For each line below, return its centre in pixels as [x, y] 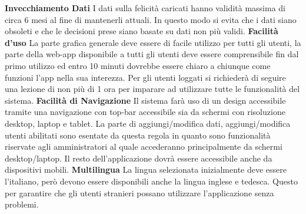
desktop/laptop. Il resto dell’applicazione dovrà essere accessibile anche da [139, 158]
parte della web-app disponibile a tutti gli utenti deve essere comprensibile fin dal [152, 54]
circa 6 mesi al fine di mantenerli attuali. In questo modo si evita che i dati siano [151, 19]
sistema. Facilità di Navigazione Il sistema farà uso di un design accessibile [145, 100]
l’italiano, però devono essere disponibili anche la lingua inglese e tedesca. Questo [151, 181]
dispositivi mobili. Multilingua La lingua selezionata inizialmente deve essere [146, 169]
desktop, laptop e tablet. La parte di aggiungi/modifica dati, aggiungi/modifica [148, 123]
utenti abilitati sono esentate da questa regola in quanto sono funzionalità [138, 135]
